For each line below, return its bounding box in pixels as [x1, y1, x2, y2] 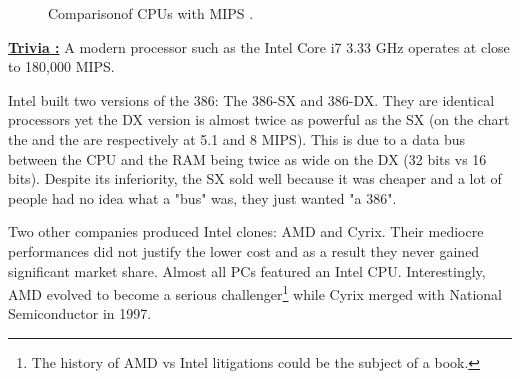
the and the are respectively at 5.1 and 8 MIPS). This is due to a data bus [8, 128, 466, 149]
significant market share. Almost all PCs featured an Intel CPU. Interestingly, [8, 260, 486, 281]
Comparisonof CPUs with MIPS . [48, 3, 254, 23]
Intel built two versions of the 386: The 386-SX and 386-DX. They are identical [8, 89, 495, 110]
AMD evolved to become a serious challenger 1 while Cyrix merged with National [8, 281, 502, 304]
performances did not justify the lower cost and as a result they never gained [8, 240, 480, 261]
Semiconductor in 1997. [8, 303, 152, 324]
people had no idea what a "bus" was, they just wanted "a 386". [8, 187, 397, 208]
